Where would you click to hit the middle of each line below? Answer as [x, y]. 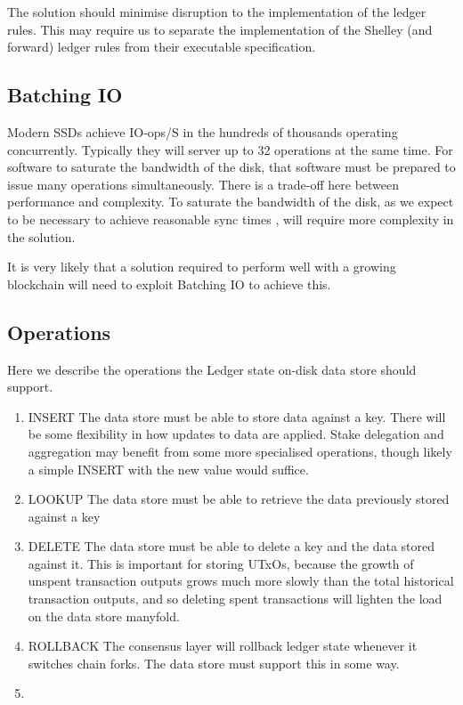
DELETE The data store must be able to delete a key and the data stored [231, 546]
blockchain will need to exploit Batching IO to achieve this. [169, 284]
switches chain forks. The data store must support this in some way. [214, 663]
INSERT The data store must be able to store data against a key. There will [237, 416]
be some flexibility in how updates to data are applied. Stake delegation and [236, 434]
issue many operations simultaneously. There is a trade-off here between [203, 184]
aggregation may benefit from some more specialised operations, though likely [240, 451]
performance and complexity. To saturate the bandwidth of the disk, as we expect [231, 202]
